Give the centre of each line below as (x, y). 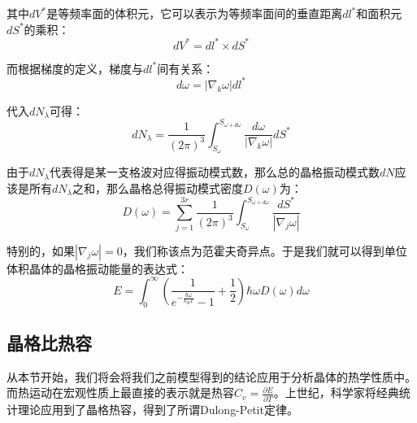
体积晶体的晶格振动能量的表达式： (98, 268)
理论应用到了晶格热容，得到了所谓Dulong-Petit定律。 (158, 409)
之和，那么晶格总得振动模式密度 (158, 188)
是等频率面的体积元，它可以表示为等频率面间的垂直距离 (195, 13)
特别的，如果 (41, 250)
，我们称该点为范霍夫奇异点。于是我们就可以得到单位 (265, 250)
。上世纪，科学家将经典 (336, 392)
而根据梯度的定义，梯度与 (75, 68)
